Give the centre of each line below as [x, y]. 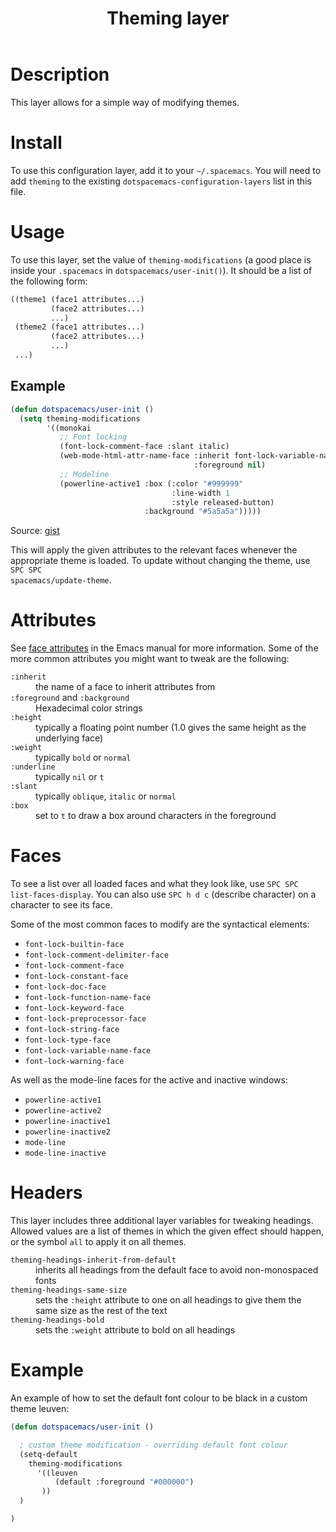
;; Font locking [93, 437]
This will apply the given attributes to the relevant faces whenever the [154, 550]
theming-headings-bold [57, 1320]
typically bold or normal [83, 758]
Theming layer [168, 18]
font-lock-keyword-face [74, 1008]
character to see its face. [61, 905]
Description [60, 74]
